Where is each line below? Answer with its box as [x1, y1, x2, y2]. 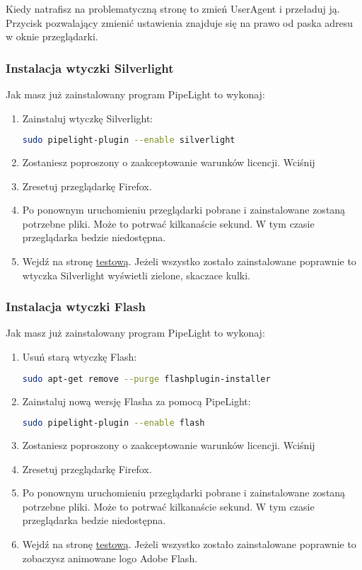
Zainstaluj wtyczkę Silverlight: [22, 110, 153, 125]
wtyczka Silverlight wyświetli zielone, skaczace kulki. [22, 267, 250, 282]
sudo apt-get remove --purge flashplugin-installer [22, 373, 271, 384]
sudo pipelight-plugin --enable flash [22, 418, 205, 429]
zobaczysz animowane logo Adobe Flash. [22, 550, 198, 565]
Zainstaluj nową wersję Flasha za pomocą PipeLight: [22, 393, 251, 408]
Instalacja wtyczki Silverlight [6, 59, 174, 76]
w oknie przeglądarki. [6, 29, 98, 44]
